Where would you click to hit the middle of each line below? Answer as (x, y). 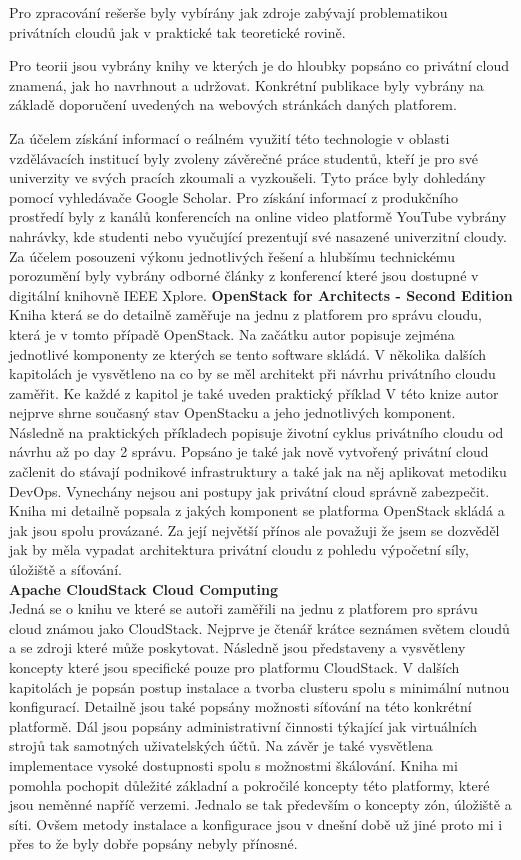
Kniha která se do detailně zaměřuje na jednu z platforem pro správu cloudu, (245, 314)
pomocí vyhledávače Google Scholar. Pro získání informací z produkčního (233, 196)
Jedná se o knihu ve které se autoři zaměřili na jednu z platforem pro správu (243, 608)
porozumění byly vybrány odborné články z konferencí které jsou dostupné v (244, 275)
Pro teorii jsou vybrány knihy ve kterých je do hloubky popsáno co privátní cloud (259, 65)
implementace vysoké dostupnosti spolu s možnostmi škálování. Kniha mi (233, 764)
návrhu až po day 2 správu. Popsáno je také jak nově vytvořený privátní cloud (249, 451)
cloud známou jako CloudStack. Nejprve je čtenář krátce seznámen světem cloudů (259, 627)
